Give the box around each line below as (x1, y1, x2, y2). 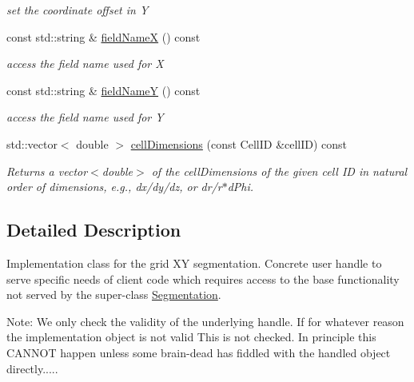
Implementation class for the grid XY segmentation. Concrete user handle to (6, 254, 382, 271)
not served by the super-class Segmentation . (6, 286, 221, 303)
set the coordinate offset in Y (6, 2, 149, 18)
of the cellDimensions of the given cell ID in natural (151, 162, 408, 179)
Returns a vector (6, 162, 88, 179)
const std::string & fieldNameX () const (6, 28, 201, 45)
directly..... (6, 360, 58, 376)
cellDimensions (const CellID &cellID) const (130, 135, 348, 152)
